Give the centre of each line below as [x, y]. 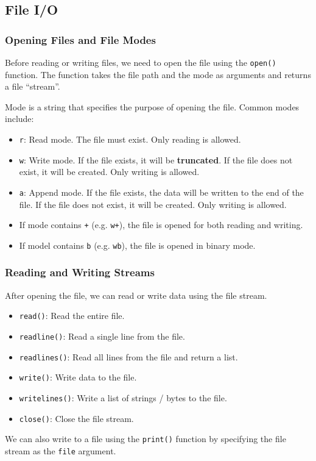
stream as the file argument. [61, 450]
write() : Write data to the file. [78, 377]
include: [19, 119]
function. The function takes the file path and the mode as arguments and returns [158, 74]
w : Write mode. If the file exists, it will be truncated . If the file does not [156, 159]
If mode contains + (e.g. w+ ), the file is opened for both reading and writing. [161, 225]
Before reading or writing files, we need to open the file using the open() [141, 62]
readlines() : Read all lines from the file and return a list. [128, 356]
